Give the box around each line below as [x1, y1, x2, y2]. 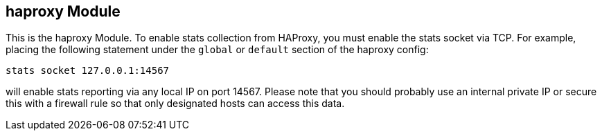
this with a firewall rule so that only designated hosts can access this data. [6, 97, 345, 110]
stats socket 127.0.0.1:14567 [6, 65, 170, 77]
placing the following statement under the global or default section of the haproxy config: [6, 43, 429, 56]
